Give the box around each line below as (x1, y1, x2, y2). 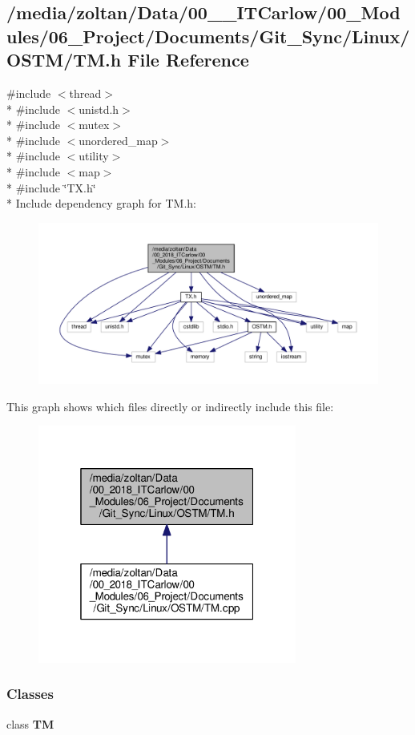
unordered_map (79, 131, 158, 148)
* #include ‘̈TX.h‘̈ (6, 179, 96, 196)
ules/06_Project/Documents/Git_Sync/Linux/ (6, 23, 410, 48)
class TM (6, 715, 54, 732)
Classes (6, 684, 54, 704)
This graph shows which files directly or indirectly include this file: (6, 398, 334, 414)
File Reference (127, 47, 249, 72)
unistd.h (79, 100, 119, 117)
